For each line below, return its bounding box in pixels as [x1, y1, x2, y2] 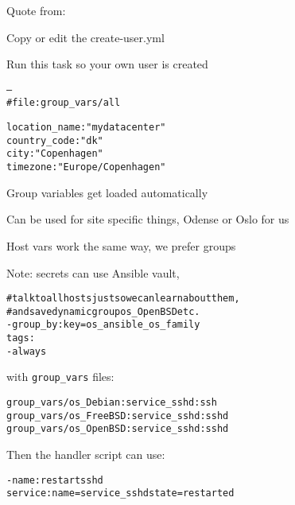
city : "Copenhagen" [6, 148, 103, 160]
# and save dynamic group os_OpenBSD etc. [6, 305, 200, 317]
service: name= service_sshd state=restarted [6, 488, 235, 499]
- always [6, 345, 47, 357]
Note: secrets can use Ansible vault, [6, 264, 180, 281]
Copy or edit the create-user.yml [6, 29, 165, 45]
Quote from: [6, 2, 66, 18]
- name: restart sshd [6, 474, 103, 486]
